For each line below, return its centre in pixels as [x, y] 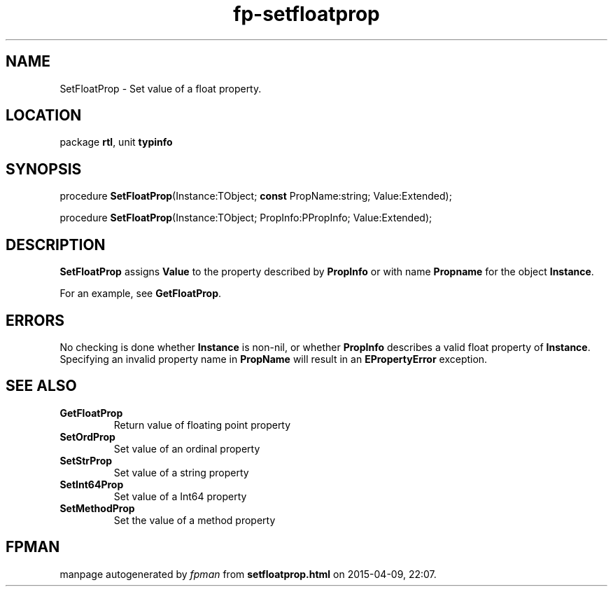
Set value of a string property [181, 472]
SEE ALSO [41, 386]
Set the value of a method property [195, 520]
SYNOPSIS [44, 169]
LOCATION [44, 116]
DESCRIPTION [56, 245]
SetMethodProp [97, 508]
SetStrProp [86, 460]
